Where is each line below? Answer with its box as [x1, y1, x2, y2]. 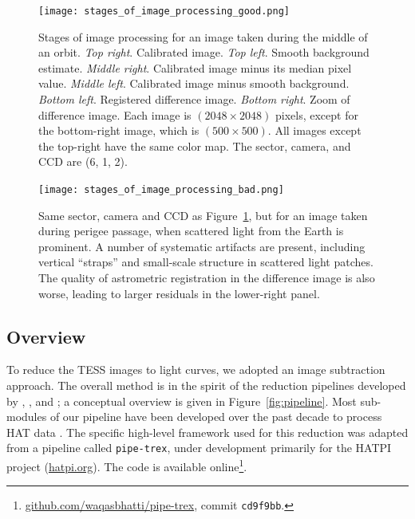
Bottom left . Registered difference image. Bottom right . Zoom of [38, 91, 350, 108]
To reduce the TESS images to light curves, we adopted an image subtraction [6, 361, 385, 378]
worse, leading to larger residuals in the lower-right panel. [38, 285, 320, 301]
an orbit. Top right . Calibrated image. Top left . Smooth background [38, 44, 370, 61]
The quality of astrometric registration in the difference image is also [38, 269, 375, 286]
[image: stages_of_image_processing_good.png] [38, 6, 290, 17]
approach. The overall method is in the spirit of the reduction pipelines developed [6, 377, 406, 394]
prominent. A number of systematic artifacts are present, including [38, 238, 366, 254]
